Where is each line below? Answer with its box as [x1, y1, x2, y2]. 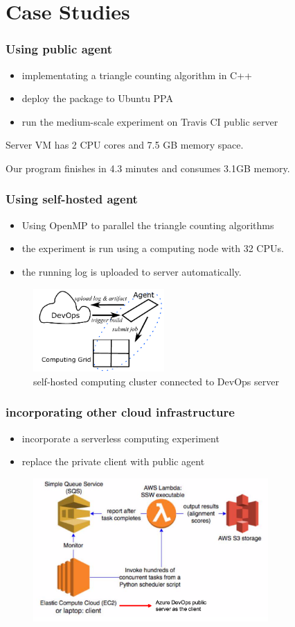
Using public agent [6, 40, 113, 58]
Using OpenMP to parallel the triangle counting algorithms [21, 217, 274, 232]
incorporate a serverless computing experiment [21, 430, 220, 445]
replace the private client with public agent [21, 454, 205, 469]
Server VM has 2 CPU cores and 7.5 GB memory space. [6, 137, 244, 152]
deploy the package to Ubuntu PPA [21, 91, 173, 106]
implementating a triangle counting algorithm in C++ [21, 67, 253, 82]
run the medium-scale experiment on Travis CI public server [21, 114, 278, 128]
